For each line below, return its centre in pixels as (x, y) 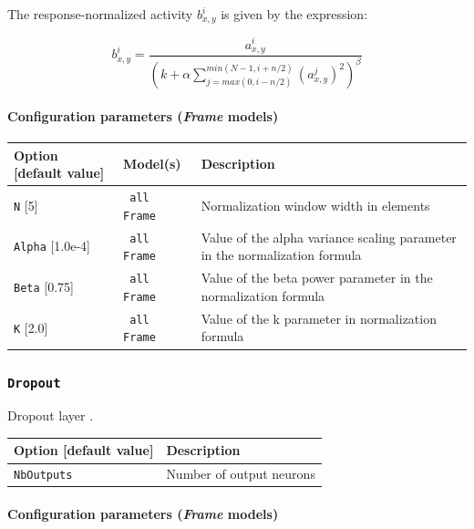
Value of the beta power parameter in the (317, 278)
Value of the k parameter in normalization (319, 318)
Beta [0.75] (44, 287)
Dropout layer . (51, 415)
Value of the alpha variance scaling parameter (329, 237)
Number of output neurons (241, 474)
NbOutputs (43, 476)
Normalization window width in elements (315, 205)
